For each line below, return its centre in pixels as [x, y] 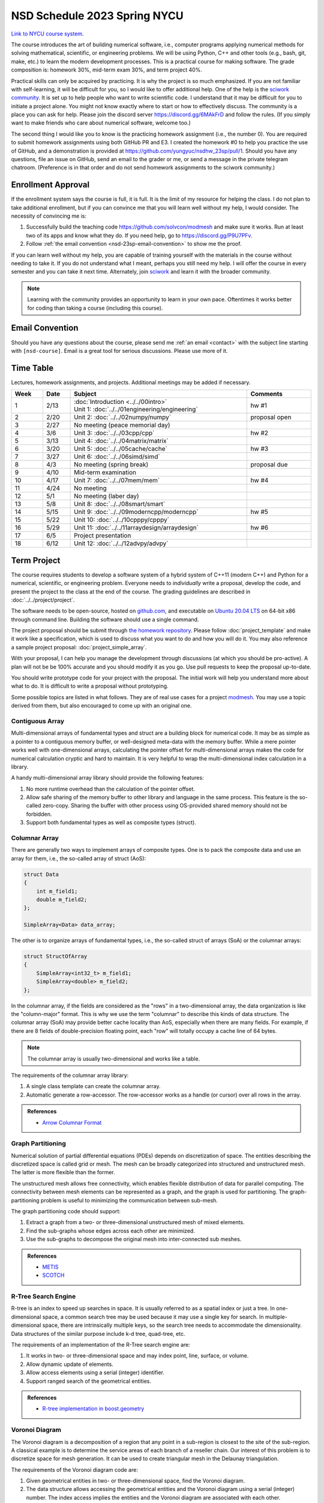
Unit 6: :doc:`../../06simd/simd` [117, 457]
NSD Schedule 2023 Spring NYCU [97, 16]
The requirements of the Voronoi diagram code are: [74, 1469]
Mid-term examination [105, 473]
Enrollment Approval [50, 185]
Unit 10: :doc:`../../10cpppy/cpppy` [122, 520]
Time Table [32, 368]
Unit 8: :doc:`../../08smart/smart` [120, 504]
